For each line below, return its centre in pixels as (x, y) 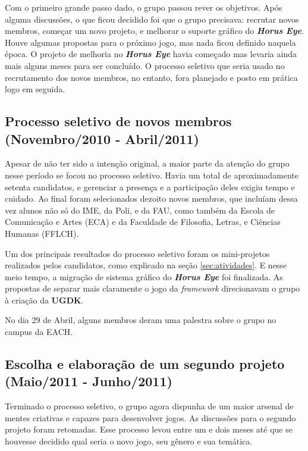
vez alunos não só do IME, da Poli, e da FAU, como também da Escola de (140, 210)
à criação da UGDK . (44, 300)
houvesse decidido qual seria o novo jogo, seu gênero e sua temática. (129, 441)
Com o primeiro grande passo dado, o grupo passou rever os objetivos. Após (144, 7)
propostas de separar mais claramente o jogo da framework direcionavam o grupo (153, 288)
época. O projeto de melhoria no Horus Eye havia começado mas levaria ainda (151, 54)
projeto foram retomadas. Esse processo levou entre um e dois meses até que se (149, 429)
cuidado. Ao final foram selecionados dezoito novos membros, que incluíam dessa (151, 198)
